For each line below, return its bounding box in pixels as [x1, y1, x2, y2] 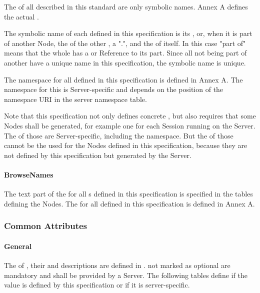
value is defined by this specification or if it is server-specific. [4, 279, 190, 290]
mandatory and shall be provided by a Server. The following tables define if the [4, 269, 247, 280]
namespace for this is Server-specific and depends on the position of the [4, 84, 223, 94]
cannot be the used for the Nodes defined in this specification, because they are [4, 140, 247, 150]
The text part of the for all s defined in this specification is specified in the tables [4, 188, 253, 199]
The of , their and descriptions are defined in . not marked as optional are [4, 259, 230, 270]
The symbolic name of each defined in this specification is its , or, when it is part [4, 28, 252, 38]
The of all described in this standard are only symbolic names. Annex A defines [4, 1, 248, 11]
